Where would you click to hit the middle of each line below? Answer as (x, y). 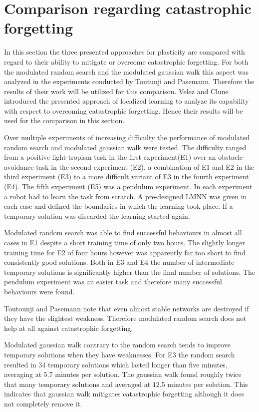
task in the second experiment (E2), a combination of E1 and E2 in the (145, 166)
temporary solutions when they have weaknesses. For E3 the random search (120, 354)
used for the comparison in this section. (64, 120)
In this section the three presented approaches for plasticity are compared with (125, 52)
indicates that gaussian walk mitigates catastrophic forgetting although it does (124, 394)
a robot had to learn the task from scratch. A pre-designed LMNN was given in (126, 196)
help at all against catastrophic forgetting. (69, 328)
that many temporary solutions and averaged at (77, 384)
